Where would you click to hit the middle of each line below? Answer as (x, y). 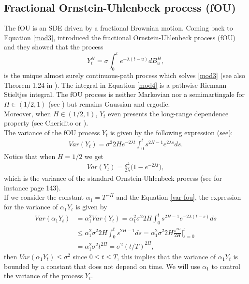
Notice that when (30, 156)
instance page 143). (32, 187)
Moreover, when (28, 113)
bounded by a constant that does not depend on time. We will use (102, 266)
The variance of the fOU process (52, 132)
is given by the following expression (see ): (171, 132)
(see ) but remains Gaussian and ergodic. (109, 104)
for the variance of (31, 207)
